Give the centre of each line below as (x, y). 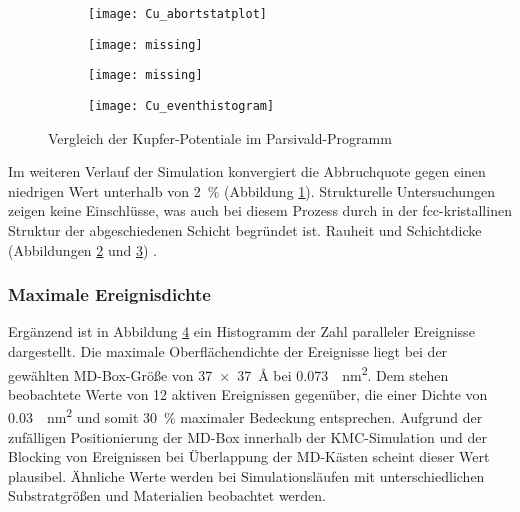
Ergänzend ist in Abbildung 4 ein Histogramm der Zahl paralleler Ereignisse (241, 331)
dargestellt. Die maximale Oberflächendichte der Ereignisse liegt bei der (228, 351)
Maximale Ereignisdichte (109, 294)
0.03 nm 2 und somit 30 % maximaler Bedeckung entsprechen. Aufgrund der (245, 416)
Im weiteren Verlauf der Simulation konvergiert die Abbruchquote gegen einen (247, 171)
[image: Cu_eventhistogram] (181, 105)
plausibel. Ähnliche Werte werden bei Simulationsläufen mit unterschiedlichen (246, 475)
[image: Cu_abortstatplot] (177, 14)
